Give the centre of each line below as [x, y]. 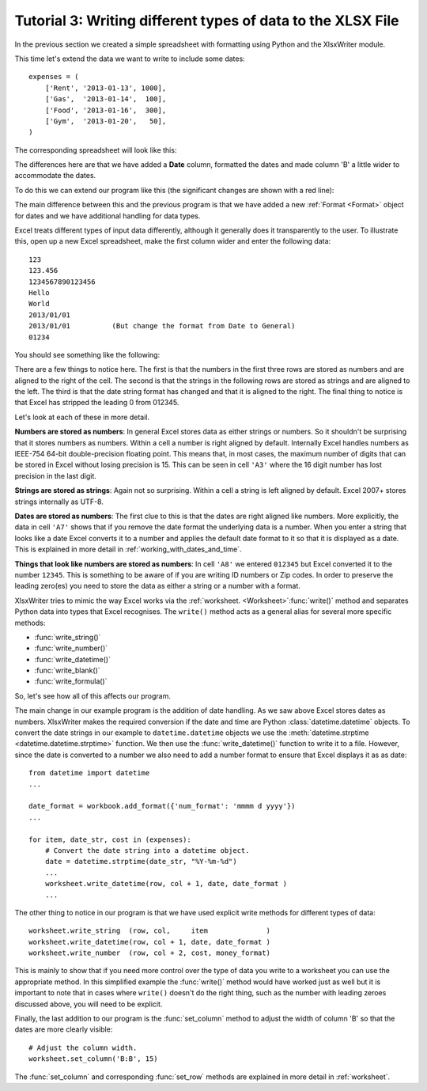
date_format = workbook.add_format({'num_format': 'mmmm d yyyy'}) [162, 806]
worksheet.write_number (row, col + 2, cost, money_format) [149, 953]
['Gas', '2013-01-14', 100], [106, 99]
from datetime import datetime [89, 773]
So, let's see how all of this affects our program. [93, 695]
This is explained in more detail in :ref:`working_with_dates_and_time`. [128, 549]
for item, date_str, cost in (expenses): [110, 839]
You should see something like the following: [87, 354]
